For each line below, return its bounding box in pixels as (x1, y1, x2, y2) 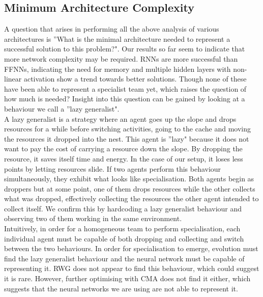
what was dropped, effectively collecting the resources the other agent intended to (4, 193, 259, 204)
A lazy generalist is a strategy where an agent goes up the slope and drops (4, 113, 237, 124)
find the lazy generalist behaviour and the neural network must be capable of (4, 253, 245, 263)
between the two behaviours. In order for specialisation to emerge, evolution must (4, 243, 258, 254)
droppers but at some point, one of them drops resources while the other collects (4, 183, 255, 194)
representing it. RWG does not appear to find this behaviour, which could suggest (4, 263, 259, 274)
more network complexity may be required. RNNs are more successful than (4, 53, 238, 64)
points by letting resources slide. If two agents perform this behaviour (4, 163, 221, 174)
